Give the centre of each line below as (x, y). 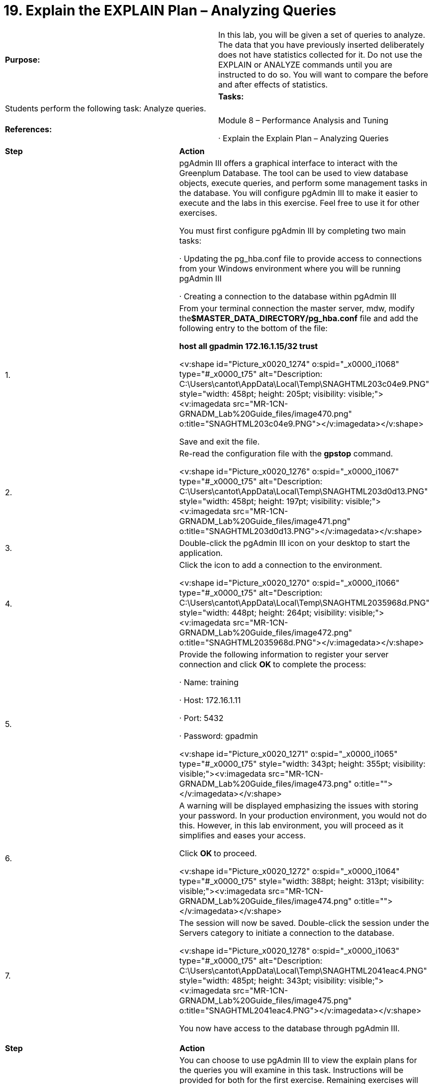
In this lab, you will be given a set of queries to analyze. (322, 35)
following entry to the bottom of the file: (253, 328)
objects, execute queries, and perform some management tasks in (303, 183)
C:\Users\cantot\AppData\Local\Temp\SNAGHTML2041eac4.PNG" (303, 970)
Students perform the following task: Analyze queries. (106, 108)
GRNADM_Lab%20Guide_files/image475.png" (265, 1000)
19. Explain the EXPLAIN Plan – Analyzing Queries (170, 10)
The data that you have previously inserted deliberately (321, 45)
